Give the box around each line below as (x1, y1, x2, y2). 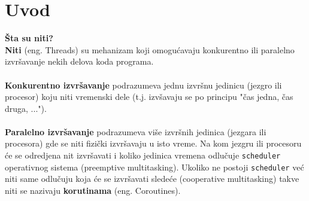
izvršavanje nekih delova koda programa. (5, 55, 154, 68)
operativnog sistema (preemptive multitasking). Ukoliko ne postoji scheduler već (5, 160, 304, 173)
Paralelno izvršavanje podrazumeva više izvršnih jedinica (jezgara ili (5, 125, 266, 138)
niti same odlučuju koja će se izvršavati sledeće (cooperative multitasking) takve (5, 172, 299, 185)
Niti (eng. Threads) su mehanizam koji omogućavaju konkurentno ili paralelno (5, 43, 295, 56)
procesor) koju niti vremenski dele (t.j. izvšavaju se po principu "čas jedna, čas (5, 90, 293, 103)
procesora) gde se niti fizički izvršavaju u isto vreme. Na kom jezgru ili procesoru (5, 137, 302, 150)
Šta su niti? (5, 32, 53, 44)
